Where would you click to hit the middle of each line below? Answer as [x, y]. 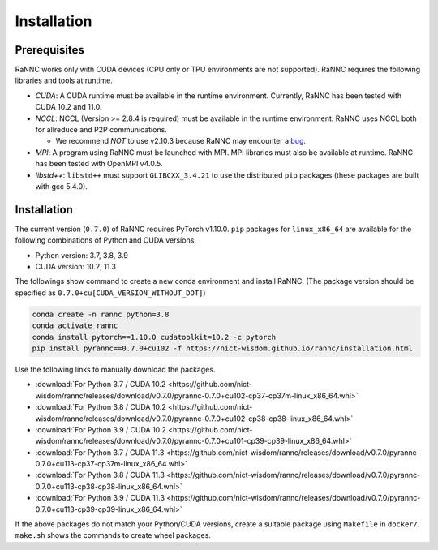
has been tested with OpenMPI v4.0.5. [99, 164]
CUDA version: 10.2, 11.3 [76, 267]
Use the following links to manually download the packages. [115, 369]
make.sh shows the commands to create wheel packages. [113, 535]
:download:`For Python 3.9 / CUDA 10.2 [101, 429]
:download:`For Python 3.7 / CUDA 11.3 [100, 452]
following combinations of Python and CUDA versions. [105, 240]
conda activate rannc [75, 326]
